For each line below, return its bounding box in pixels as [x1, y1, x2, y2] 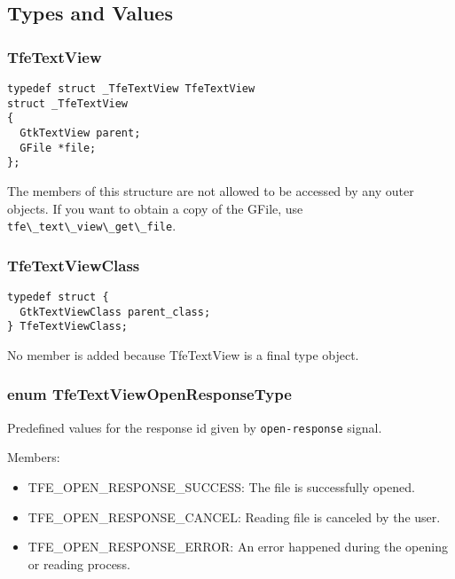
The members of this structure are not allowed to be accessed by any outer [7, 181, 414, 200]
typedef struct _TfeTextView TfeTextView [7, 82, 255, 95]
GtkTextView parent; [20, 126, 141, 139]
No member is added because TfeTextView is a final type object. [7, 345, 359, 364]
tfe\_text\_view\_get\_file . [7, 216, 177, 235]
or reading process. [27, 554, 130, 573]
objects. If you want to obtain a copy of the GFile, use [7, 199, 303, 217]
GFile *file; [20, 141, 97, 154]
